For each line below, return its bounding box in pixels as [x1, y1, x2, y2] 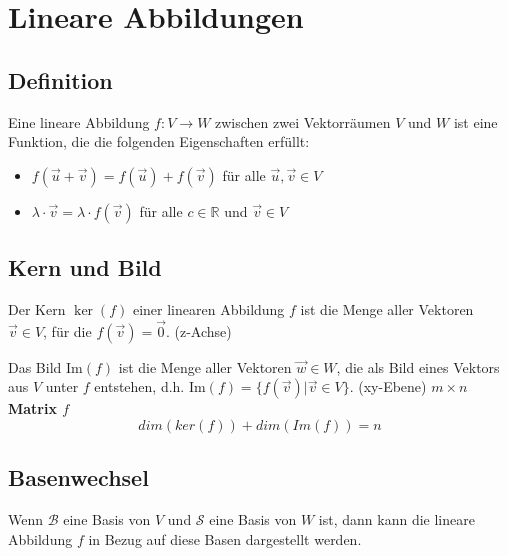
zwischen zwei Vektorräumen [215, 111, 391, 132]
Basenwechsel [8, 462, 149, 493]
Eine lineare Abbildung [8, 111, 150, 132]
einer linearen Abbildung [132, 298, 285, 319]
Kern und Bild [8, 252, 162, 283]
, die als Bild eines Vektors [336, 356, 500, 377]
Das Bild [8, 356, 62, 377]
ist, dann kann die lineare [318, 509, 475, 530]
